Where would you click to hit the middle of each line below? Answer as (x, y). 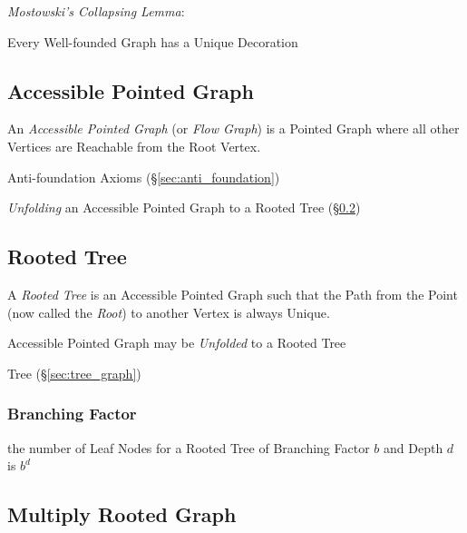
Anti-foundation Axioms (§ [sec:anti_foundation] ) (144, 177)
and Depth (413, 447)
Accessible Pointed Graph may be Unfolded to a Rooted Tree (177, 343)
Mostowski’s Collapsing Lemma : (96, 11)
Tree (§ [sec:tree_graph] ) (74, 373)
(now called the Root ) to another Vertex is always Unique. (169, 312)
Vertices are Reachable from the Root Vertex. (134, 146)
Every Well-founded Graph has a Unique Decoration (153, 41)
